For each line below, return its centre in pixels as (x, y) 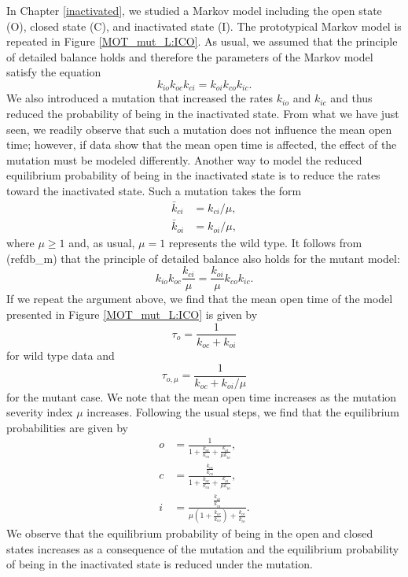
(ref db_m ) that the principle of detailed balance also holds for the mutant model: (203, 258)
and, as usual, (102, 243)
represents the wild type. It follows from (265, 243)
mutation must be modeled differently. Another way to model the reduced (184, 159)
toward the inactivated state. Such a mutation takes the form (154, 190)
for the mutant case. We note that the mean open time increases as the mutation (202, 396)
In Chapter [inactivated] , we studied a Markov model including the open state (194, 10)
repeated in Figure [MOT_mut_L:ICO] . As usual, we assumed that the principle (202, 41)
